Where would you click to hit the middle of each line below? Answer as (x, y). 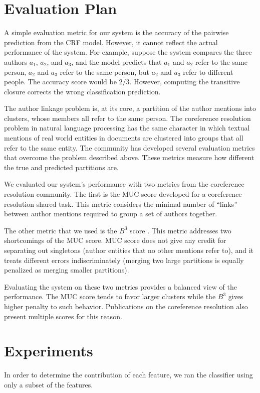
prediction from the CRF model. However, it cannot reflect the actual (111, 42)
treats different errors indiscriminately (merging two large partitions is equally (124, 260)
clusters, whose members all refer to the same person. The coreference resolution (127, 118)
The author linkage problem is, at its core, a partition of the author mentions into (130, 108)
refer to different (208, 72)
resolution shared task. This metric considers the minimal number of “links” (121, 204)
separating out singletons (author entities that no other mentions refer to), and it (129, 250)
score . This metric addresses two (181, 230)
